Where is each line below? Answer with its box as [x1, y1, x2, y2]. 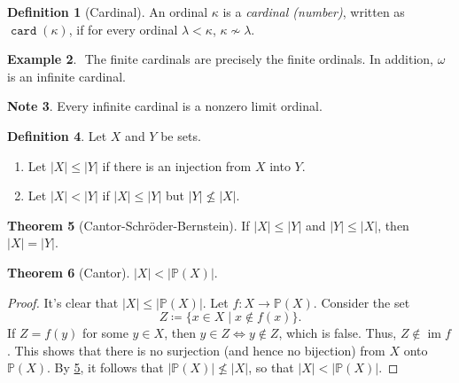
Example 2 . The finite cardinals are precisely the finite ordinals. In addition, [7, 50, 433, 68]
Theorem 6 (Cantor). [7, 262, 130, 281]
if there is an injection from [102, 156, 252, 175]
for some [82, 324, 128, 342]
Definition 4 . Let [7, 126, 107, 145]
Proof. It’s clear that [7, 293, 119, 311]
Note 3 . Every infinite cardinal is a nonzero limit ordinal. [7, 97, 323, 115]
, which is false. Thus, [278, 324, 397, 342]
